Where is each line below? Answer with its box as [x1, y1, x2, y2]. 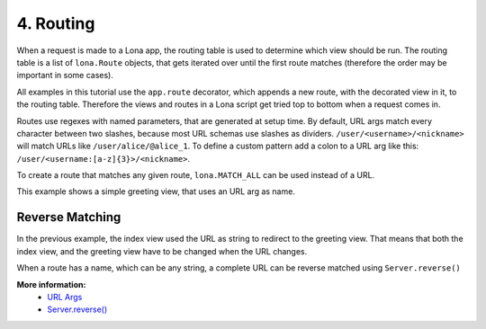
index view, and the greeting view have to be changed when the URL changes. [16, 245, 308, 256]
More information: [16, 279, 86, 289]
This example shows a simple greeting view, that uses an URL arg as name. [16, 186, 296, 197]
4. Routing [16, 13, 95, 33]
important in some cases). [16, 70, 114, 81]
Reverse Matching [16, 209, 121, 225]
